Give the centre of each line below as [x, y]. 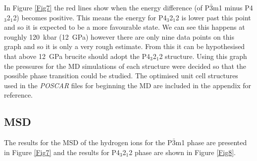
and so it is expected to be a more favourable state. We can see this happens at [125, 27]
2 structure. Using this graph [203, 56]
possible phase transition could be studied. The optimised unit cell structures [121, 76]
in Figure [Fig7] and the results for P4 [62, 152]
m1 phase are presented [211, 142]
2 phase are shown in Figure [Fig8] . [182, 152]
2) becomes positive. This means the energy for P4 [90, 17]
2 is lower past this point [213, 17]
